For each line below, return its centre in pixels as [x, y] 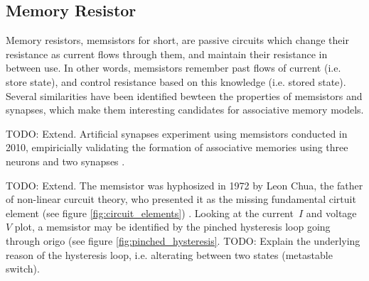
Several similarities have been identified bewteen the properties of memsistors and [184, 95]
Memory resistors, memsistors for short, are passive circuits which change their [177, 40]
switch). [23, 269]
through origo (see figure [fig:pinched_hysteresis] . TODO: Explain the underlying [183, 240]
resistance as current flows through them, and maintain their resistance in [167, 54]
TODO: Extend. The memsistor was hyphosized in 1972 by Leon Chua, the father [184, 185]
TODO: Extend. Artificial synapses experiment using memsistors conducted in [177, 133]
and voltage [331, 213]
